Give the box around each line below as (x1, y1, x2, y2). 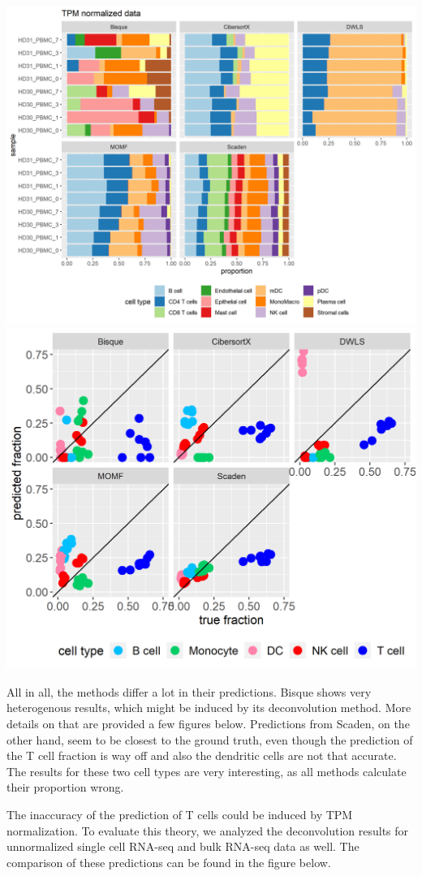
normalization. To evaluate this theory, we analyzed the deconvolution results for (6, 822, 409, 839)
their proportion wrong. (6, 779, 124, 796)
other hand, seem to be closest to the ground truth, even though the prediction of (6, 731, 413, 748)
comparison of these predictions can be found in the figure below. (6, 853, 331, 870)
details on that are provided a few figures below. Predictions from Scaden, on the (6, 714, 410, 731)
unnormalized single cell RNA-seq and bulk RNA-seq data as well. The (6, 838, 360, 855)
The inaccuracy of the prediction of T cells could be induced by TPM (6, 805, 353, 822)
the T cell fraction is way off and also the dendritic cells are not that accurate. (6, 747, 397, 764)
